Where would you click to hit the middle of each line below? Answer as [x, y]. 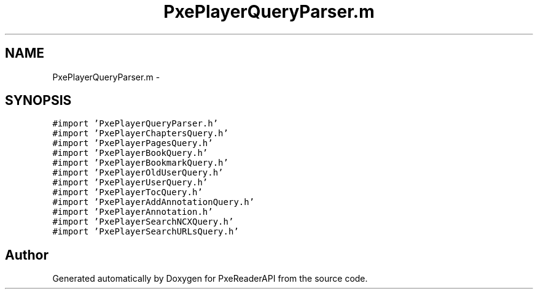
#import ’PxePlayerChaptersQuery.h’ [140, 133]
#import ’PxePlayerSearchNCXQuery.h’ [143, 222]
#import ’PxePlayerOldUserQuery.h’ [138, 173]
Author [27, 255]
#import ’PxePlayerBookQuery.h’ [130, 153]
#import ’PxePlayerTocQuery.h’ [127, 192]
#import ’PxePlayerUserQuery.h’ [130, 183]
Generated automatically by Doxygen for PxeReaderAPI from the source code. [210, 279]
